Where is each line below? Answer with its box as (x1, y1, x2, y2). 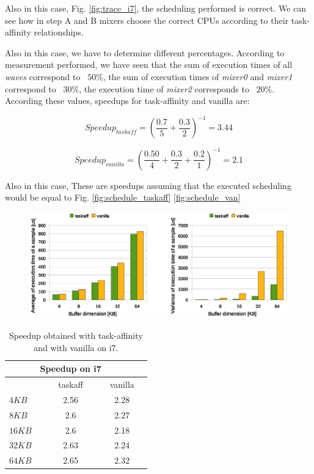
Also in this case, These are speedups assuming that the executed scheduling (5, 179, 291, 191)
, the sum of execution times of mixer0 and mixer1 (103, 70, 293, 83)
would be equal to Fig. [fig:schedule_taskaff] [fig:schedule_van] (5, 191, 241, 204)
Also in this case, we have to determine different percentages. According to (5, 46, 285, 59)
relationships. (34, 26, 84, 39)
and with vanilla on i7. (34, 341, 119, 354)
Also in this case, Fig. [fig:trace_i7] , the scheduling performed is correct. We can (5, 2, 307, 14)
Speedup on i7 (40, 362, 101, 375)
